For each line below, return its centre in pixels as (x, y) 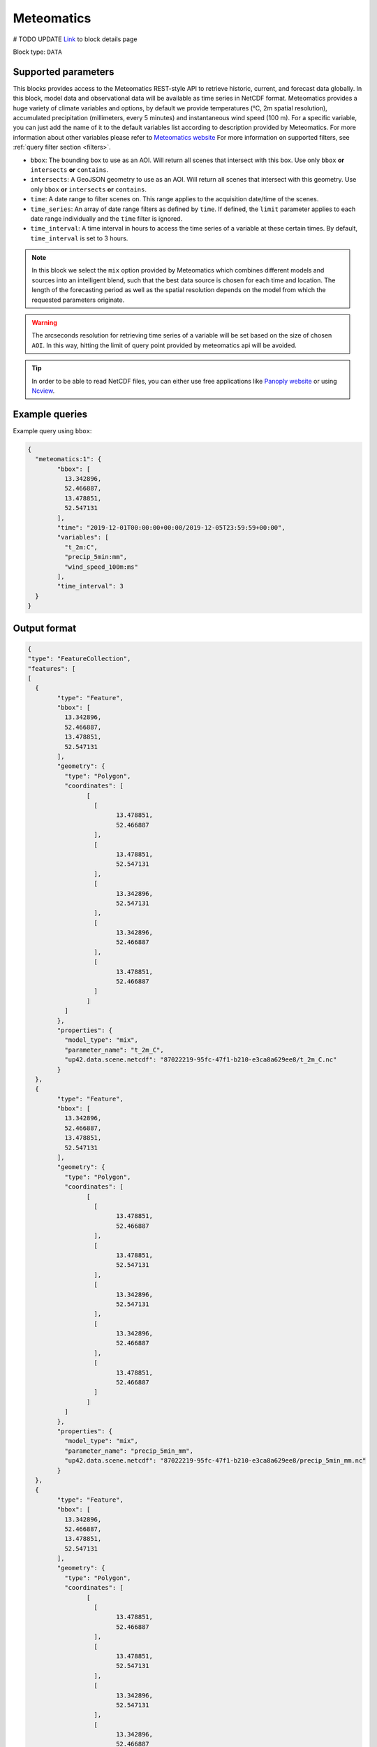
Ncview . (43, 391)
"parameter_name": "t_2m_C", (114, 1050)
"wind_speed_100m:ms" (101, 567)
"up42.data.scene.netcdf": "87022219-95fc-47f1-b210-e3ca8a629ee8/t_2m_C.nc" (200, 1060)
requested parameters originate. (78, 300)
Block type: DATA (37, 52)
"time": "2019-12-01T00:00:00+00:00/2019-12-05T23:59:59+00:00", (171, 528)
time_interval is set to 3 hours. (79, 238)
